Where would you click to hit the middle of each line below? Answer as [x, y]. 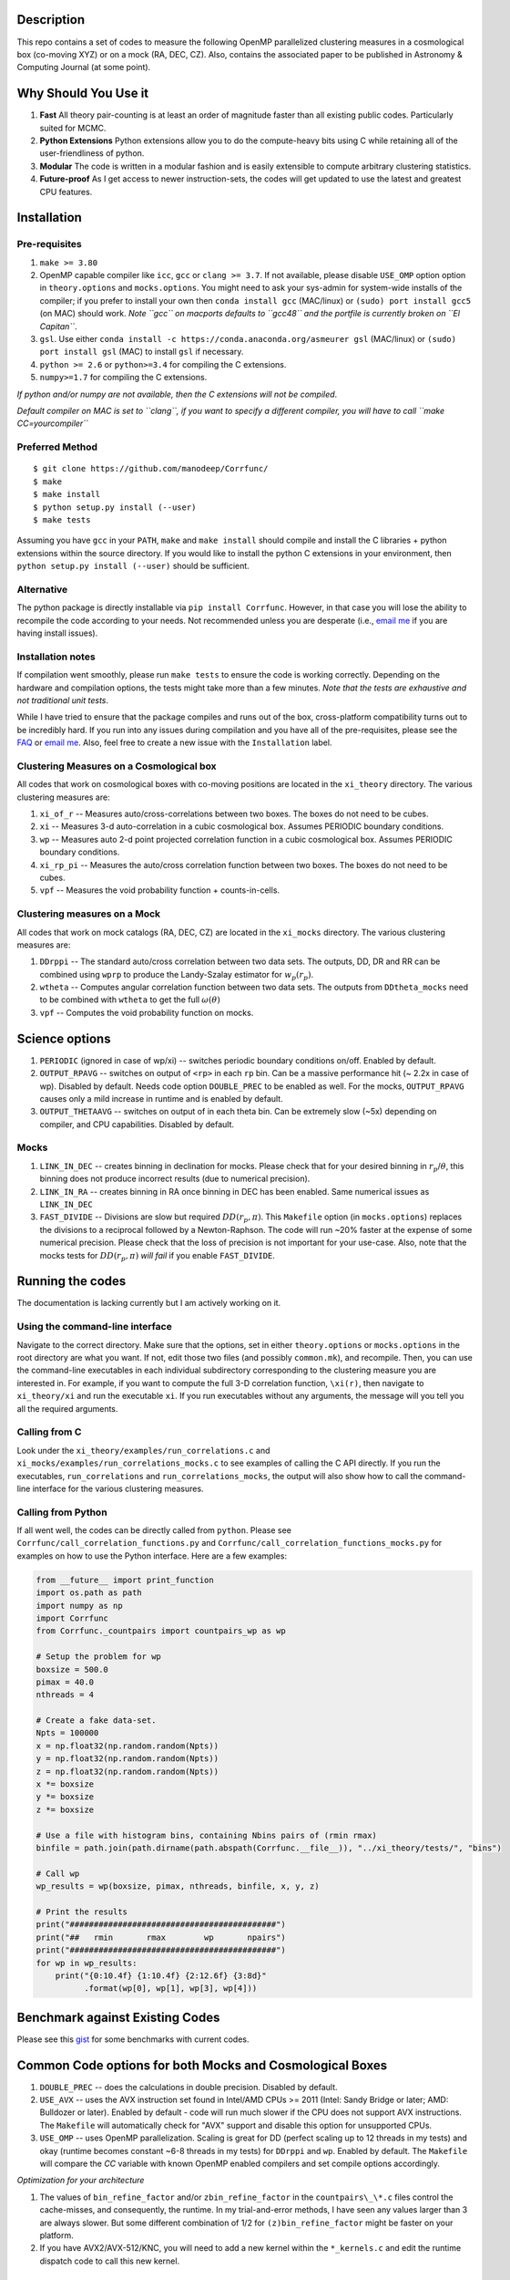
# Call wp [58, 1873]
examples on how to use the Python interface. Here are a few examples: [152, 1556]
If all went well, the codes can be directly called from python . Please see [154, 1530]
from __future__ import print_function [125, 1580]
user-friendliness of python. [92, 153]
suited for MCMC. [73, 128]
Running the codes [71, 1281]
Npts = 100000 [67, 1733]
